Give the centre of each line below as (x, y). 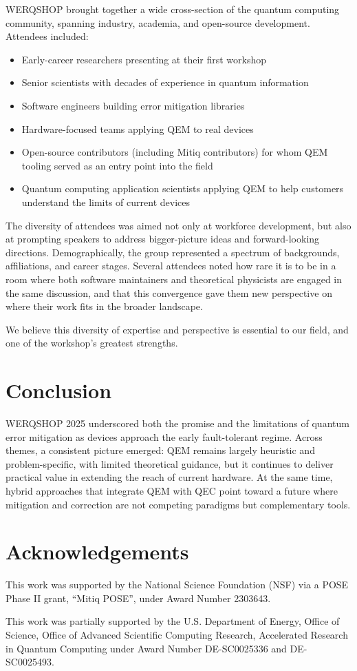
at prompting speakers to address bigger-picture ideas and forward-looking (163, 239)
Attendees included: (47, 36)
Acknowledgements (97, 551)
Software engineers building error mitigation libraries (133, 105)
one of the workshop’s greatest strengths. (92, 343)
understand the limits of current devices (106, 202)
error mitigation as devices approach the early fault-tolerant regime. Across (164, 436)
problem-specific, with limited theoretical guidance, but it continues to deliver (170, 463)
